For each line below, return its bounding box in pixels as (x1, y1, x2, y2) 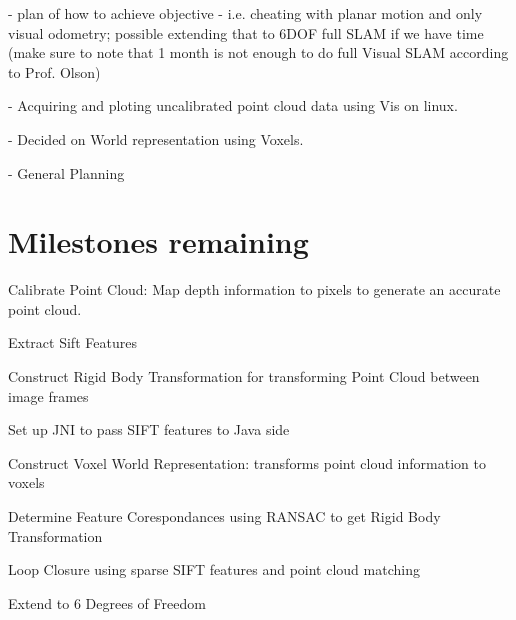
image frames (8, 385, 89, 406)
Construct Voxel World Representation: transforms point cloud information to (8, 452, 486, 473)
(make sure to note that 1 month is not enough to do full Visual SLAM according (8, 42, 509, 63)
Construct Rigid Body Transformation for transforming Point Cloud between (8, 366, 480, 387)
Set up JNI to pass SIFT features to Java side (8, 419, 290, 440)
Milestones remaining (8, 221, 309, 262)
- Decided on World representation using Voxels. (8, 128, 304, 149)
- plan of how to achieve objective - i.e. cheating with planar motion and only (8, 3, 483, 23)
